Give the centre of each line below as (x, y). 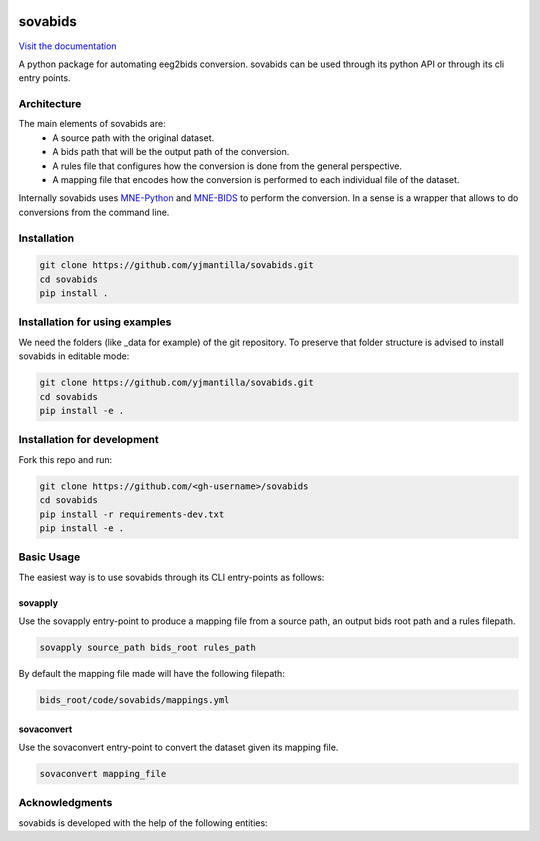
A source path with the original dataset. (133, 137)
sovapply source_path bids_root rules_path (148, 647)
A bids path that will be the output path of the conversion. (171, 152)
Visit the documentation (67, 46)
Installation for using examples (95, 322)
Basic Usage (49, 557)
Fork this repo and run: (65, 459)
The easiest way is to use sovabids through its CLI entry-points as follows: (171, 577)
